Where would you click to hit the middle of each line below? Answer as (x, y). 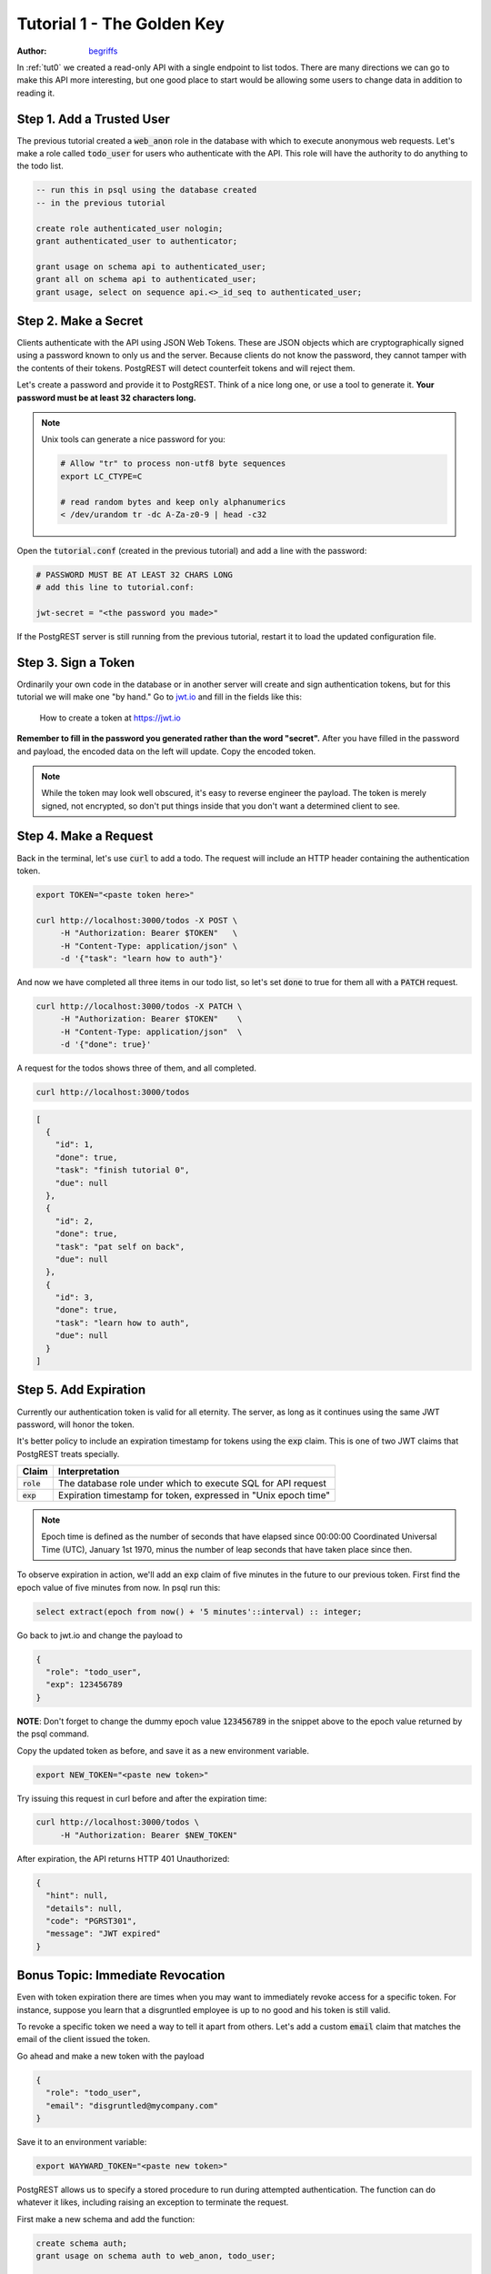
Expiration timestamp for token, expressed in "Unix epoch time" (194, 1495)
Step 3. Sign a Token (76, 663)
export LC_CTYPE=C (101, 476)
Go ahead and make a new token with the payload (110, 2056)
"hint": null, (77, 1896)
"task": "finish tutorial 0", (122, 1170)
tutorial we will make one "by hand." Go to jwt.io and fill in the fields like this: (160, 697)
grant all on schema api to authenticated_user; (146, 279)
